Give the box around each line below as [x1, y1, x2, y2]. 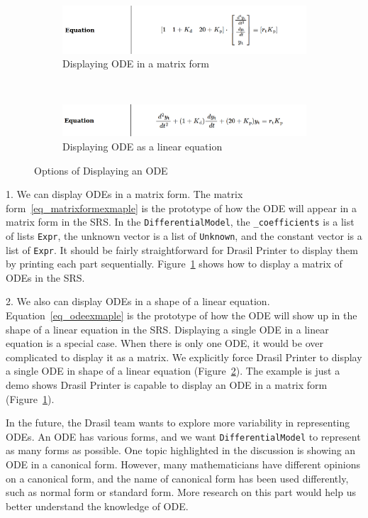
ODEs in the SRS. [6, 270, 85, 285]
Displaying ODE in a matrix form [62, 56, 209, 71]
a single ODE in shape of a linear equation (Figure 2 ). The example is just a [6, 363, 340, 378]
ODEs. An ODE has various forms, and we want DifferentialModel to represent [6, 429, 361, 443]
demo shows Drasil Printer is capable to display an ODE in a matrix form [6, 378, 328, 392]
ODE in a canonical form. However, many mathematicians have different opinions [6, 457, 360, 472]
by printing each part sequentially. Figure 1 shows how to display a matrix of [6, 256, 342, 271]
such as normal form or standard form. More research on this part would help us [6, 485, 356, 500]
